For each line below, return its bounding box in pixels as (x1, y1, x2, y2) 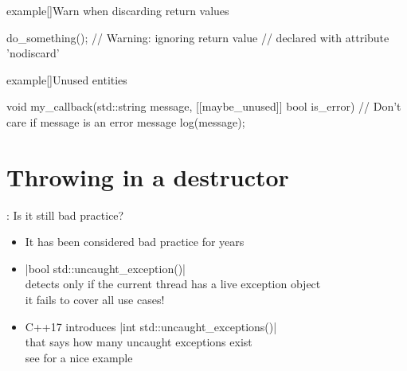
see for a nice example (25, 349, 133, 365)
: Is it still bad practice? (6, 206, 124, 223)
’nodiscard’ (6, 45, 60, 61)
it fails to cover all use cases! (25, 291, 165, 308)
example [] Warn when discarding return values (6, 2, 229, 18)
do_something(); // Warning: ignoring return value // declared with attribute (6, 29, 389, 45)
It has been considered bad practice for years (25, 233, 245, 250)
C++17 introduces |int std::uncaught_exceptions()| (25, 318, 277, 334)
